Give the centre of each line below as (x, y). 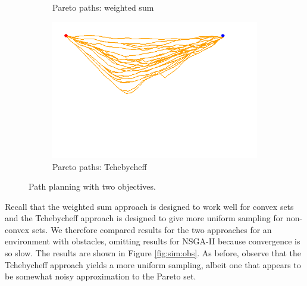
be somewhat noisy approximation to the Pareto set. (101, 276)
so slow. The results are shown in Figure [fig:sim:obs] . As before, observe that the (153, 253)
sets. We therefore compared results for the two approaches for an (152, 229)
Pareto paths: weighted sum (103, 7)
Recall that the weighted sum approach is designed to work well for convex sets (149, 206)
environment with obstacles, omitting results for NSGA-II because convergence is (153, 241)
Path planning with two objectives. (92, 186)
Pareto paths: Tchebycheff (100, 166)
